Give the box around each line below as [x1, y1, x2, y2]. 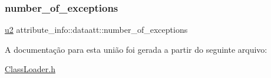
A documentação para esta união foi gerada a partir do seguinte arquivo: [5, 43, 267, 55]
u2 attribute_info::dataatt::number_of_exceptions [5, 23, 188, 36]
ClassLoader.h [5, 63, 55, 75]
